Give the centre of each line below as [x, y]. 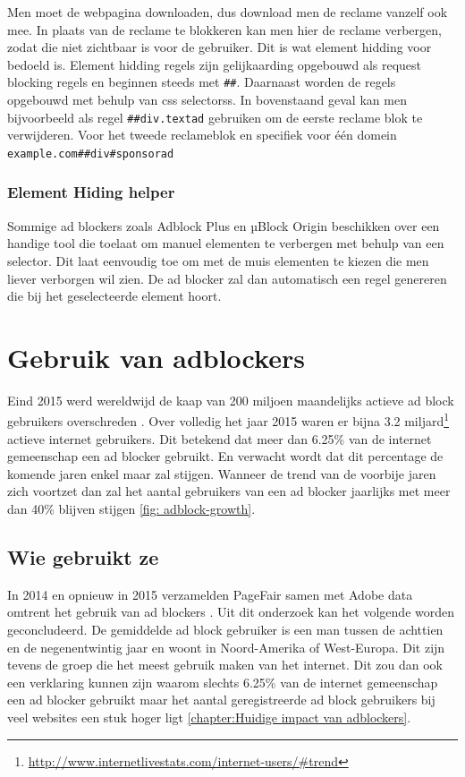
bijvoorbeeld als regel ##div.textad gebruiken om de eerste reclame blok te [215, 117]
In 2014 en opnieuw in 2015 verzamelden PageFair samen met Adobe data [210, 594]
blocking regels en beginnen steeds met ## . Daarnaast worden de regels [202, 82]
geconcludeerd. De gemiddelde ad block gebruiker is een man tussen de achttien [225, 630]
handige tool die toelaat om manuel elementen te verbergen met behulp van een [226, 243]
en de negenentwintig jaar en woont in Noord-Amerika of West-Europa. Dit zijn [226, 647]
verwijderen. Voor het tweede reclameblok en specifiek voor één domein [202, 135]
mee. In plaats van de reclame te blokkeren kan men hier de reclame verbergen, [224, 29]
